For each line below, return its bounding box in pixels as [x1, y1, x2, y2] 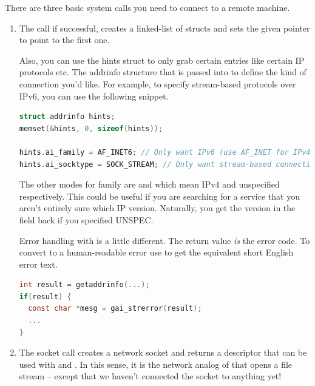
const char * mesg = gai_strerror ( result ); [28, 304, 202, 313]
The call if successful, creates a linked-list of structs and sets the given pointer [19, 21, 310, 34]
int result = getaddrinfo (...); [19, 280, 150, 289]
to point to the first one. [19, 33, 110, 46]
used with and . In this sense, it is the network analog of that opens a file [19, 357, 293, 370]
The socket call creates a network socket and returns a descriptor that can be [19, 346, 307, 359]
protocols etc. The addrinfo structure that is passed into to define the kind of [19, 66, 307, 78]
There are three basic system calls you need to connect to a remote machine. [5, 1, 290, 13]
